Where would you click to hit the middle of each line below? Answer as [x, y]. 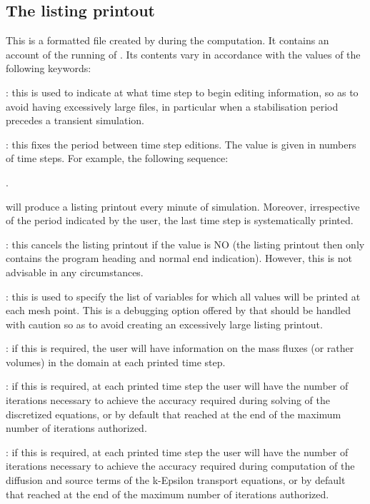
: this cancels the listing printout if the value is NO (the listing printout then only [185, 244]
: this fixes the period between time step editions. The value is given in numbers [181, 144]
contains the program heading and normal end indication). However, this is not [179, 258]
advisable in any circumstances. [75, 272]
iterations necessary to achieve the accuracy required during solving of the [168, 400]
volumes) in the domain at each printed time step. [116, 362]
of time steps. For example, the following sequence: [117, 158]
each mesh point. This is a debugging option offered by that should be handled [178, 310]
